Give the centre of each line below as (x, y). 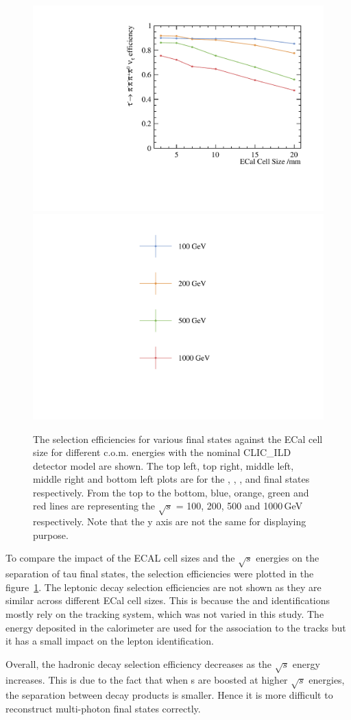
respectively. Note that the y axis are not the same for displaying (170, 521)
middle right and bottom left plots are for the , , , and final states (171, 479)
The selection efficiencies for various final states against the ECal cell (178, 439)
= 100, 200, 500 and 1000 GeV (239, 506)
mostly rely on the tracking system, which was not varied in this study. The (165, 613)
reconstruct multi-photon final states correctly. (103, 708)
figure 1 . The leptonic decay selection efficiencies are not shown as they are (164, 587)
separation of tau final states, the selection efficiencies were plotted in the (160, 574)
